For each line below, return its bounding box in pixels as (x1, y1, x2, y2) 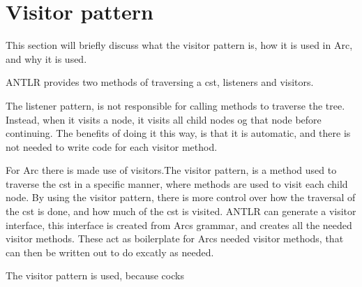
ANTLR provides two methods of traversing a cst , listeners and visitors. (6, 75, 314, 89)
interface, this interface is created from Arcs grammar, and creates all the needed (6, 217, 352, 232)
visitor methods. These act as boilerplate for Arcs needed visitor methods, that (6, 231, 344, 246)
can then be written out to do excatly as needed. (6, 244, 214, 259)
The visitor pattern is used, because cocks (6, 268, 184, 283)
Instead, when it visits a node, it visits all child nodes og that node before (6, 112, 322, 126)
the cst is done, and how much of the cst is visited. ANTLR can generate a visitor (6, 204, 356, 219)
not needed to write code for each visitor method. (6, 139, 218, 154)
